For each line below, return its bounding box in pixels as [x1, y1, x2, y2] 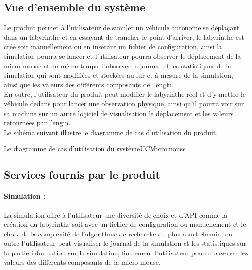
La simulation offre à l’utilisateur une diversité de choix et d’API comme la [4, 209, 228, 219]
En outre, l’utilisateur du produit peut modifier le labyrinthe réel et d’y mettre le [4, 89, 246, 99]
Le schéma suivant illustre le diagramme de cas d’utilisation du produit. [4, 127, 218, 137]
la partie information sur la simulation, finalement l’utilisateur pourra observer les [4, 247, 248, 257]
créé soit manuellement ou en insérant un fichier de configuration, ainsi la [4, 41, 222, 51]
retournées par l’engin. [4, 118, 71, 128]
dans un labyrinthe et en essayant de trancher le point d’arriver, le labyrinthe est [4, 32, 244, 42]
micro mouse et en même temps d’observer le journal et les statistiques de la [4, 60, 232, 70]
